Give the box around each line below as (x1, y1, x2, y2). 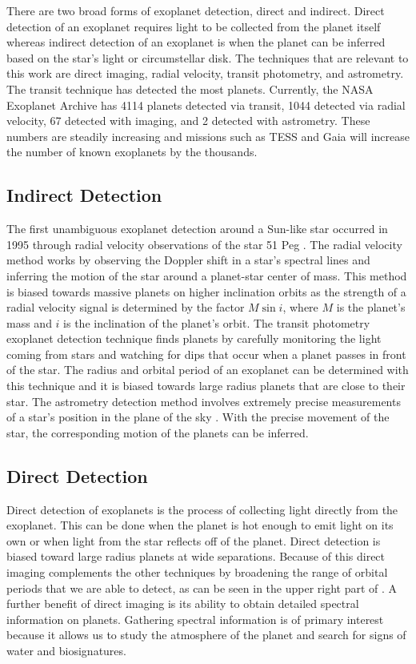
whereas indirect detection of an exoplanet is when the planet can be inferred (6, 34, 386, 50)
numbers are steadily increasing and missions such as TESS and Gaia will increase (6, 127, 410, 144)
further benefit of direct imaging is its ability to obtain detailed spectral (6, 595, 359, 612)
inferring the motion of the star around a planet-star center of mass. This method (6, 267, 407, 284)
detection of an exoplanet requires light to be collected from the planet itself (6, 18, 381, 34)
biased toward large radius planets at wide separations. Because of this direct (6, 548, 386, 565)
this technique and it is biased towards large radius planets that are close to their (6, 377, 406, 394)
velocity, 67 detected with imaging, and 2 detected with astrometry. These (6, 112, 370, 129)
